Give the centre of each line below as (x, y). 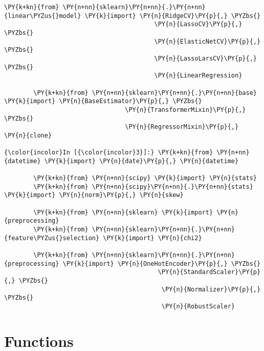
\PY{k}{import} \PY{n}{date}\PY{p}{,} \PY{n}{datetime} (141, 161)
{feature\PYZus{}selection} (52, 238)
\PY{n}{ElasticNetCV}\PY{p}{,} (207, 41)
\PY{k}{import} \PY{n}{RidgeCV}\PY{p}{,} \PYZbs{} (173, 16)
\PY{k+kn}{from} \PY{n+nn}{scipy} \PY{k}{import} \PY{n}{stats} (145, 178)
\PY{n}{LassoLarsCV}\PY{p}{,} (205, 58)
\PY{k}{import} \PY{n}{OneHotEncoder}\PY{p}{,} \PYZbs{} (162, 264)
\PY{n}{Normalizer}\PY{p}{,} (211, 289)
